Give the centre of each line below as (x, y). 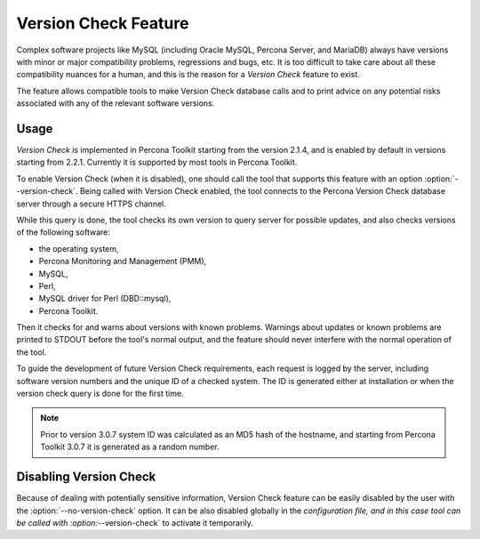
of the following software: (64, 232)
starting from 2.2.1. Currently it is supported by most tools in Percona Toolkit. (157, 162)
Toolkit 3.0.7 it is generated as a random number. (130, 447)
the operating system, (79, 248)
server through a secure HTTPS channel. (91, 204)
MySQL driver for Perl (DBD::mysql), (105, 299)
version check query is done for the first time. (100, 394)
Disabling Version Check (86, 477)
